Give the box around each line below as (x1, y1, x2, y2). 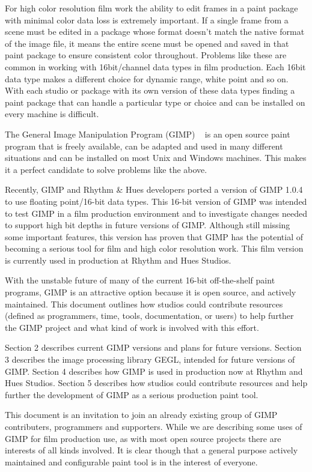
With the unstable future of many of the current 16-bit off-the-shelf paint (5, 274, 275, 286)
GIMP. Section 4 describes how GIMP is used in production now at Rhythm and (5, 365, 303, 377)
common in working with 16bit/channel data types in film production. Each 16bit (5, 60, 306, 73)
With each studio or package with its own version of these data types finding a (5, 84, 295, 97)
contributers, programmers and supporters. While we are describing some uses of (5, 420, 302, 432)
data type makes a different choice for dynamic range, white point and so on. (5, 72, 289, 85)
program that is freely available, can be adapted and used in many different (5, 139, 283, 152)
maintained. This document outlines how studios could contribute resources (5, 297, 283, 310)
